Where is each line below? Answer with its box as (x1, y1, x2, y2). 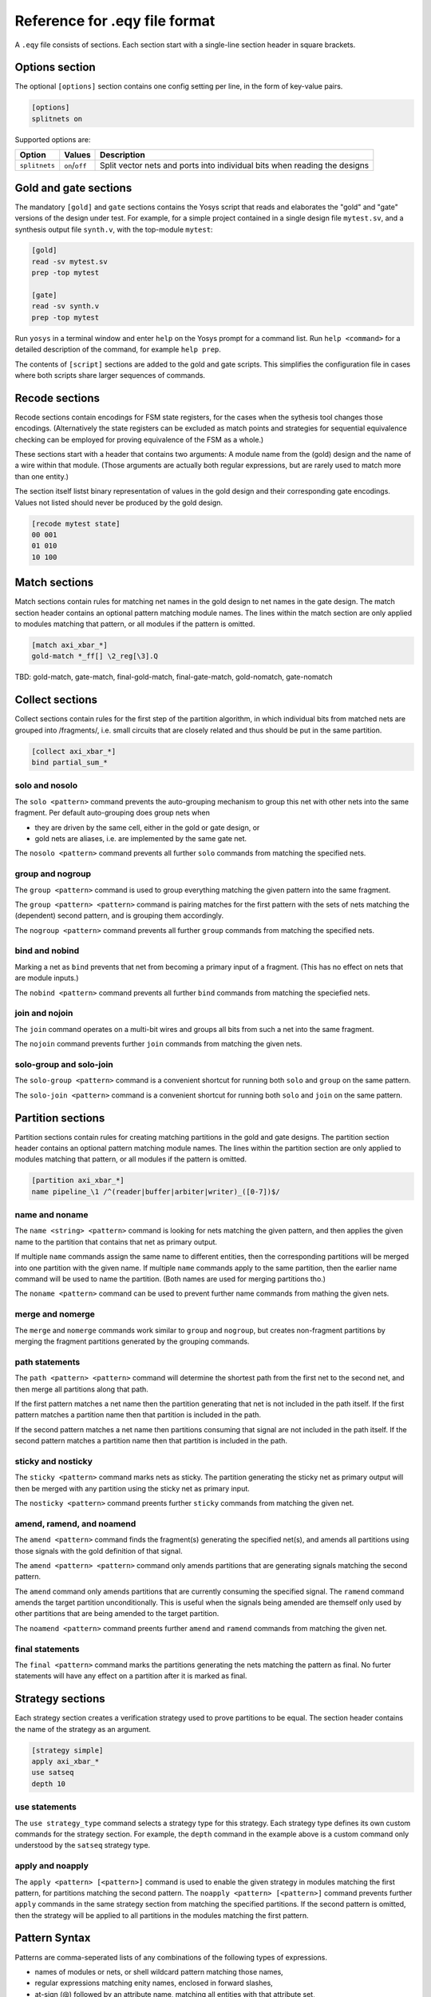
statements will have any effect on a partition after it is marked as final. (14, 1671, 247, 1681)
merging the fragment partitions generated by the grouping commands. (14, 1336, 250, 1346)
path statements (14, 1356, 81, 1368)
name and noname (14, 1209, 89, 1221)
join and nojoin (14, 1007, 73, 1018)
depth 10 (31, 1779, 66, 1789)
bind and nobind (14, 945, 80, 956)
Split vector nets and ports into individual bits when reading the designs (100, 160, 370, 171)
